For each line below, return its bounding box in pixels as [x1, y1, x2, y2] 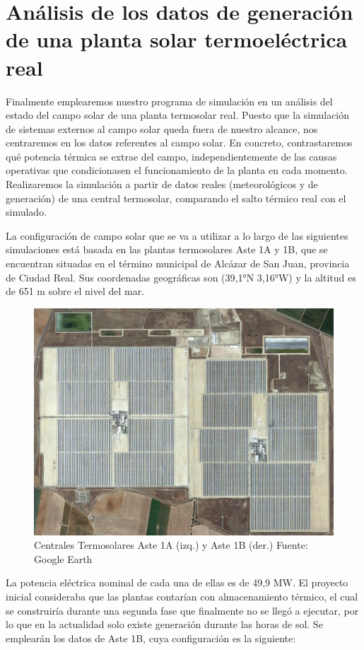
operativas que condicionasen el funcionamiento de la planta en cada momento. [6, 163, 348, 178]
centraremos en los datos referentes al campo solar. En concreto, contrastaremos [6, 135, 353, 150]
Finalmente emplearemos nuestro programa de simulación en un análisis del [6, 93, 333, 108]
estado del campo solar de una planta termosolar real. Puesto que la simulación [6, 108, 350, 122]
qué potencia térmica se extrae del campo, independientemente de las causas [6, 149, 337, 163]
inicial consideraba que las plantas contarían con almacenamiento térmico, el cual [6, 589, 358, 604]
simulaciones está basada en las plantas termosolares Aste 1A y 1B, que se [6, 242, 328, 257]
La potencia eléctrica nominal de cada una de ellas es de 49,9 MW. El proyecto [6, 575, 348, 590]
